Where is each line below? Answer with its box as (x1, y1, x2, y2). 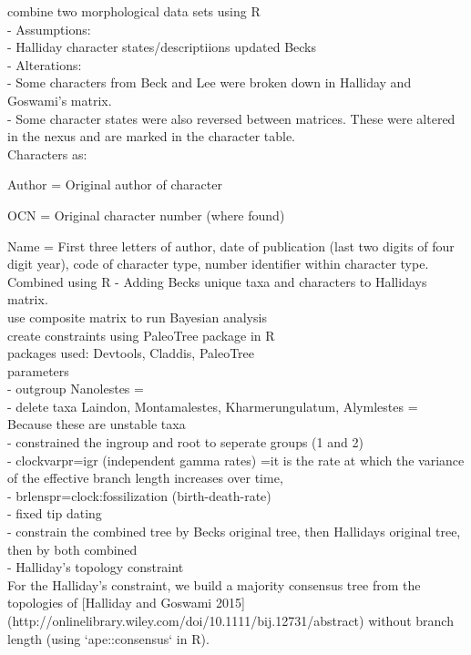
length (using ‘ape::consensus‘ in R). (7, 629, 210, 648)
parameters (7, 361, 69, 380)
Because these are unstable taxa (7, 414, 186, 434)
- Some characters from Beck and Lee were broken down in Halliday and (7, 73, 412, 92)
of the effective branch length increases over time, (7, 468, 283, 487)
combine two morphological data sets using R (7, 2, 261, 20)
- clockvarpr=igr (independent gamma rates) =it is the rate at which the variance (7, 450, 465, 469)
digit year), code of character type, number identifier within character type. (7, 254, 429, 273)
